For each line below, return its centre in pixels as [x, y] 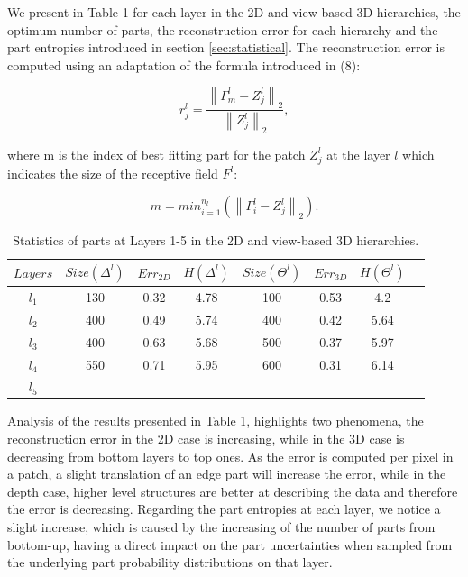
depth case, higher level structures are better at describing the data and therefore [233, 491]
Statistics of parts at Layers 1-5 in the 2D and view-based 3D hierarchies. [216, 240]
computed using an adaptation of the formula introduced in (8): [184, 64]
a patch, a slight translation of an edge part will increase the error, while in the [227, 474]
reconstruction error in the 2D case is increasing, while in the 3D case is [206, 439]
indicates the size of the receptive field [113, 173]
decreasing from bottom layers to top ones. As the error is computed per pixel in [230, 456]
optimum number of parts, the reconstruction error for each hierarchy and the [223, 29]
